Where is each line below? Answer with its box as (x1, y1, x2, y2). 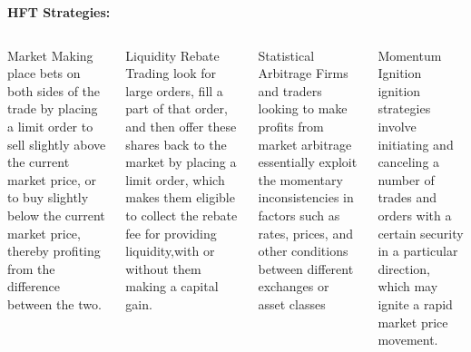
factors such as (258, 205, 340, 224)
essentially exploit (258, 152, 358, 171)
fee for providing (125, 223, 217, 242)
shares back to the (125, 134, 227, 153)
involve (378, 116, 417, 135)
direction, (378, 259, 431, 278)
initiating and (378, 134, 454, 153)
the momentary (258, 170, 343, 189)
